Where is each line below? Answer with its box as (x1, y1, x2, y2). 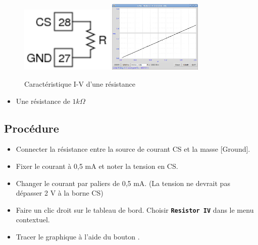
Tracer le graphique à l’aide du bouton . (16, 231, 140, 242)
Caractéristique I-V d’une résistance (24, 79, 136, 89)
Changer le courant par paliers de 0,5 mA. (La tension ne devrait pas (16, 177, 230, 188)
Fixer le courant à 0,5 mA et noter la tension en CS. (16, 161, 178, 171)
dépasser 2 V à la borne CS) (16, 188, 104, 198)
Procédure (4, 120, 59, 136)
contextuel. (16, 214, 50, 225)
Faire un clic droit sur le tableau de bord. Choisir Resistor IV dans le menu (16, 204, 254, 215)
